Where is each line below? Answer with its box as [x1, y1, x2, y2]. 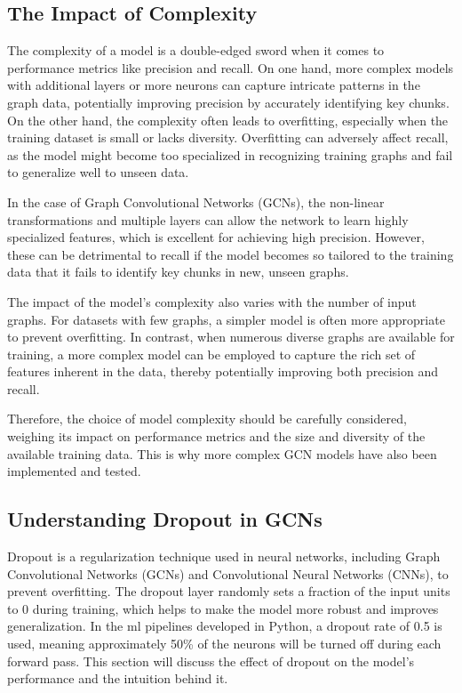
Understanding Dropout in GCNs [7, 505, 323, 533]
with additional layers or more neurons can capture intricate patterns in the [7, 76, 420, 94]
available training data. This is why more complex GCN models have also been [7, 444, 437, 463]
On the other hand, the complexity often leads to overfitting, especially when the [7, 110, 449, 129]
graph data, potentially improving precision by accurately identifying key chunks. [7, 93, 450, 111]
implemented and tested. [7, 462, 141, 480]
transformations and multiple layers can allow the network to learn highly [7, 210, 409, 229]
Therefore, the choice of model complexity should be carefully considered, [7, 409, 407, 428]
